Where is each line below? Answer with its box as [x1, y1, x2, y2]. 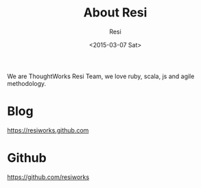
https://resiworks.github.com [7, 126, 89, 134]
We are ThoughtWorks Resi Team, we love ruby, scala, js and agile [7, 72, 195, 80]
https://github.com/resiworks [7, 173, 90, 181]
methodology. [7, 79, 47, 87]
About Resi [83, 5, 147, 21]
